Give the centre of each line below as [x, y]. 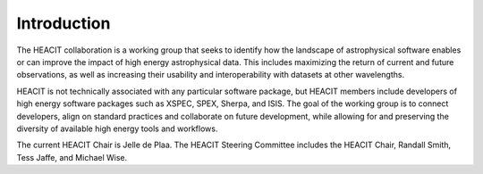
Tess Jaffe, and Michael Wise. [72, 157]
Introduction [64, 23]
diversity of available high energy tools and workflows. [117, 128]
